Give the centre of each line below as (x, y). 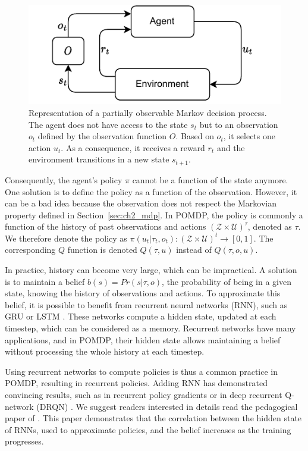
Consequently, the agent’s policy (64, 179)
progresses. (24, 441)
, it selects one (249, 136)
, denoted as (270, 226)
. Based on (195, 136)
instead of (194, 250)
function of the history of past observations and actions (106, 226)
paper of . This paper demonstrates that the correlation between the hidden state (153, 418)
